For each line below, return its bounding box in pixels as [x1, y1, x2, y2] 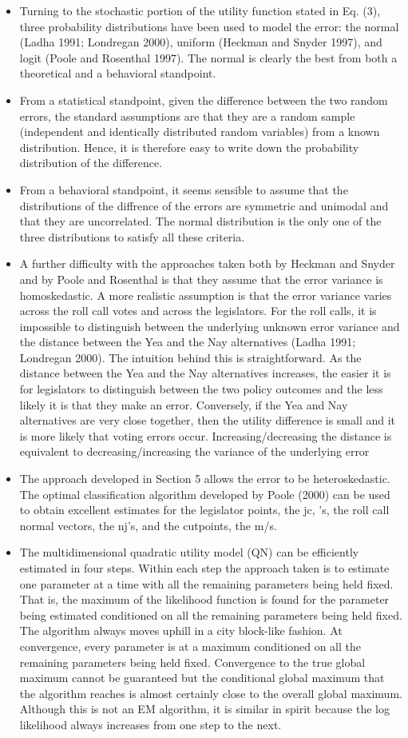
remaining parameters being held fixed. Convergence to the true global [19, 653, 366, 670]
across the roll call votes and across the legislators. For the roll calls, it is [19, 302, 377, 319]
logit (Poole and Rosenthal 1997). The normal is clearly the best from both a [19, 49, 398, 66]
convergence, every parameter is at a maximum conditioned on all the [19, 637, 361, 654]
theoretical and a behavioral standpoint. [19, 65, 216, 82]
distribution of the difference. [19, 154, 163, 171]
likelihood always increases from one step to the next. [19, 716, 282, 732]
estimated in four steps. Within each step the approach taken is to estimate [19, 560, 390, 576]
